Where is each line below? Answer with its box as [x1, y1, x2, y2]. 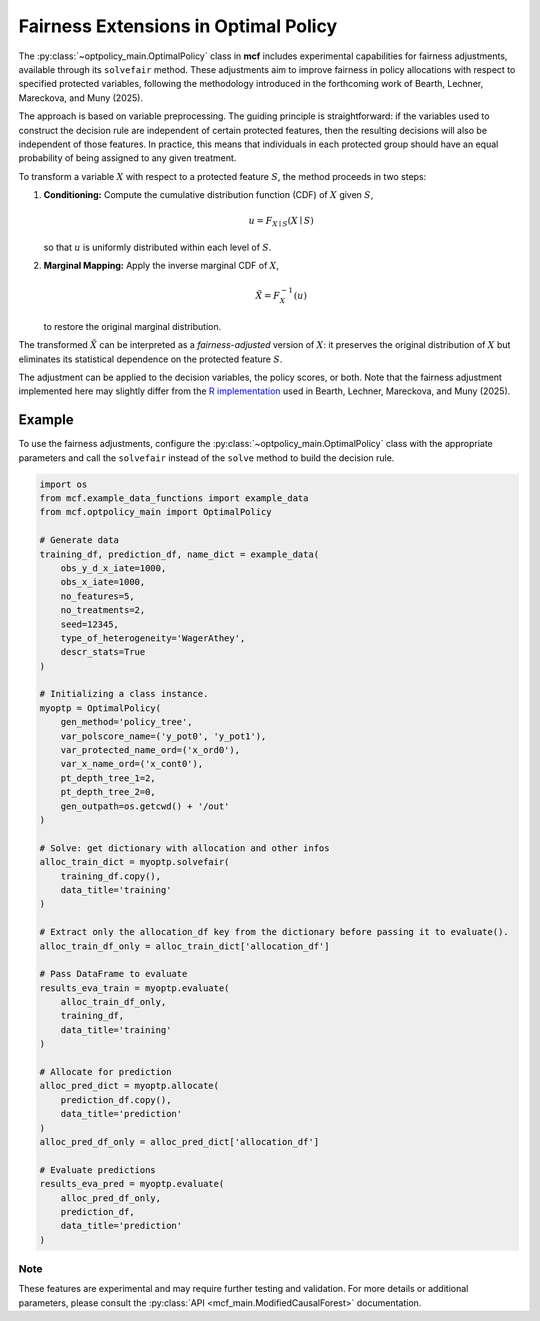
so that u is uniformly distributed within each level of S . [43, 241, 272, 253]
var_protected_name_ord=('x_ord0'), [60, 745, 240, 756]
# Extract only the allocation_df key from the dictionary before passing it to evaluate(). [39, 926, 509, 938]
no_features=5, [60, 590, 135, 602]
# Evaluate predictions [39, 1164, 157, 1175]
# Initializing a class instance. [39, 688, 209, 700]
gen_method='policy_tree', [60, 716, 194, 728]
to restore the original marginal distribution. [43, 320, 222, 332]
